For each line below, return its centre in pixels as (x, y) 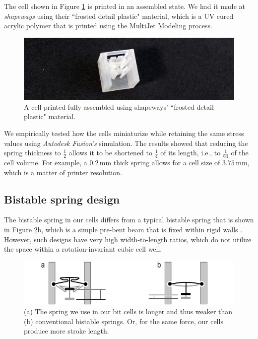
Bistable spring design (62, 199)
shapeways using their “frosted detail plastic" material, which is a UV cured (119, 16)
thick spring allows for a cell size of (167, 163)
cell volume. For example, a (46, 163)
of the (240, 153)
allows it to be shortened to (111, 153)
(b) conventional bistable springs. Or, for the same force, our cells (124, 321)
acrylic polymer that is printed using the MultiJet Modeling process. (108, 26)
